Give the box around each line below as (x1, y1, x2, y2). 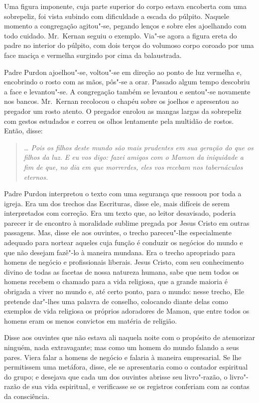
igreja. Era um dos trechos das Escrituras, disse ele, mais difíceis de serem (4, 198, 230, 208)
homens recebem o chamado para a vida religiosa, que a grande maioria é (4, 276, 228, 287)
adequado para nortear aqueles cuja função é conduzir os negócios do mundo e (4, 237, 243, 248)
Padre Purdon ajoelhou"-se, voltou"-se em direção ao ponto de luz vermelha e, (4, 66, 242, 77)
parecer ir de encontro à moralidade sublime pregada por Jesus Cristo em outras (4, 217, 250, 228)
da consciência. (4, 391, 50, 401)
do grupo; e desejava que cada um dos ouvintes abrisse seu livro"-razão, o (4, 371, 228, 382)
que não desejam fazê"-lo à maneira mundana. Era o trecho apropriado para (4, 247, 236, 257)
